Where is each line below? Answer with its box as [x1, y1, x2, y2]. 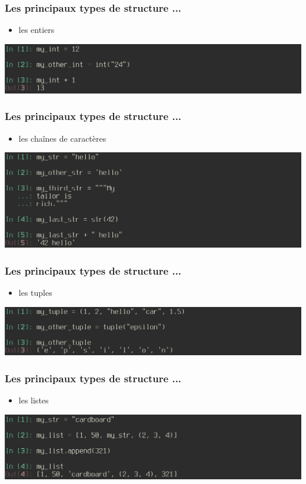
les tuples [18, 286, 52, 299]
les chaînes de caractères [18, 132, 107, 144]
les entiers [18, 24, 55, 36]
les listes [18, 394, 49, 406]
